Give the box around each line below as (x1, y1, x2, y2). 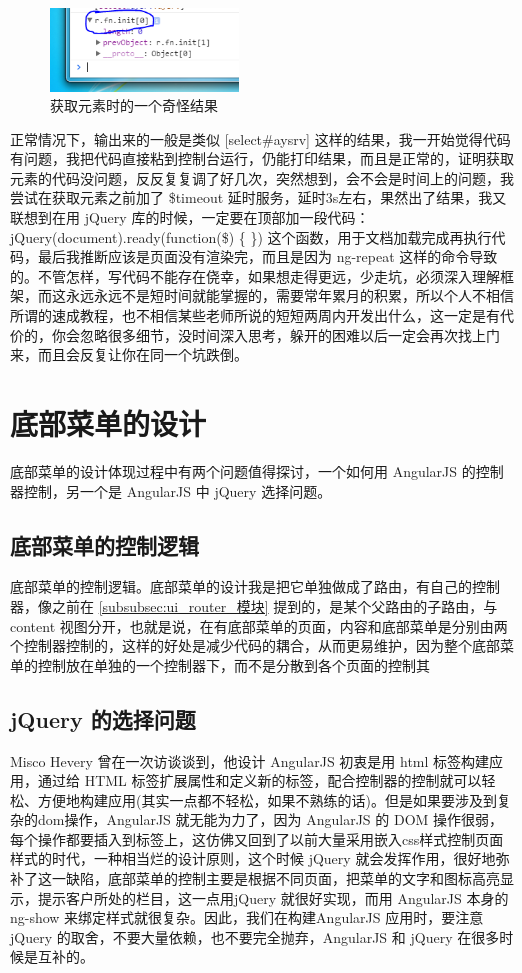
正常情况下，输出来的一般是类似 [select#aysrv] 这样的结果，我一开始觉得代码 (10, 128, 511, 149)
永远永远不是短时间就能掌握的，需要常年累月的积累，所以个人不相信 (65, 285, 514, 306)
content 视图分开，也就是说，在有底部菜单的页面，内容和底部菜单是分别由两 (10, 615, 508, 636)
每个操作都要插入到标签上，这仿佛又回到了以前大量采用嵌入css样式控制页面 (10, 828, 504, 849)
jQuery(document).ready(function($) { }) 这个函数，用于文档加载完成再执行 (10, 226, 492, 247)
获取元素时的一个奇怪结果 (50, 95, 218, 116)
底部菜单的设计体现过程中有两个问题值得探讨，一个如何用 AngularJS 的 (10, 460, 476, 481)
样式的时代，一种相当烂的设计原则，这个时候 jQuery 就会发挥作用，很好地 (10, 848, 496, 869)
